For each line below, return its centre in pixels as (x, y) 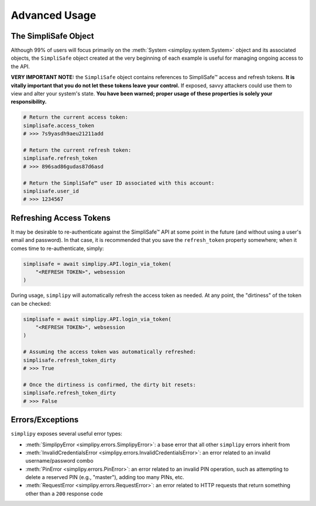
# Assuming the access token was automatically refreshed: (109, 352)
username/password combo (59, 461)
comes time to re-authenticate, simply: (57, 248)
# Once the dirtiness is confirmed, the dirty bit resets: (109, 384)
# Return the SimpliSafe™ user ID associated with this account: (119, 183)
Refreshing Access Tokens (61, 218)
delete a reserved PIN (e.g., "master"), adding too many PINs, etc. (105, 477)
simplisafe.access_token (59, 125)
